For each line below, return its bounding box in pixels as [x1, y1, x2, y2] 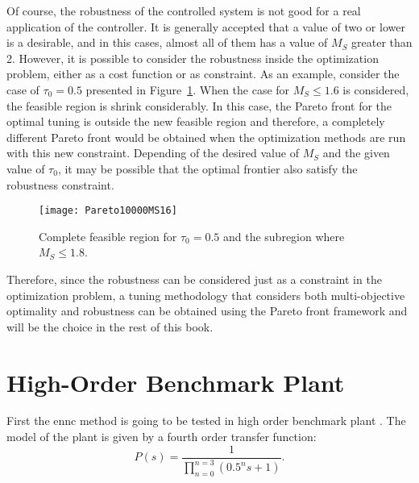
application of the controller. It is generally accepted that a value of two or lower [6, 18, 405, 35]
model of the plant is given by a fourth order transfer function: [6, 428, 317, 445]
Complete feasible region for [39, 227, 177, 244]
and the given [322, 144, 390, 161]
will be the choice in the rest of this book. [6, 318, 214, 335]
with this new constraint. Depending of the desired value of [6, 144, 299, 161]
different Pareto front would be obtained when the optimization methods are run [6, 128, 406, 145]
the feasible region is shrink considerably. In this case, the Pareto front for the [6, 97, 392, 114]
